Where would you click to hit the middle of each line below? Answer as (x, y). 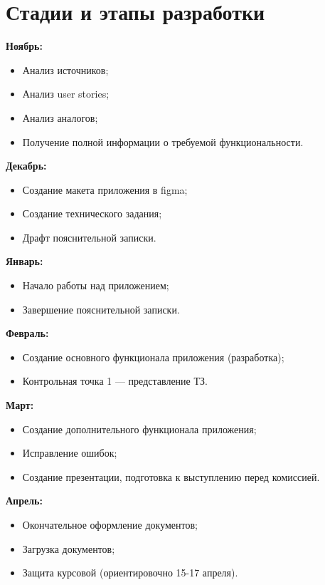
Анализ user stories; (66, 94)
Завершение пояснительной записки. (101, 309)
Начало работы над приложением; (96, 285)
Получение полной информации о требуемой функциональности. (163, 141)
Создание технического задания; (92, 213)
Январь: (25, 261)
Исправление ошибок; (70, 453)
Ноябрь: (24, 46)
